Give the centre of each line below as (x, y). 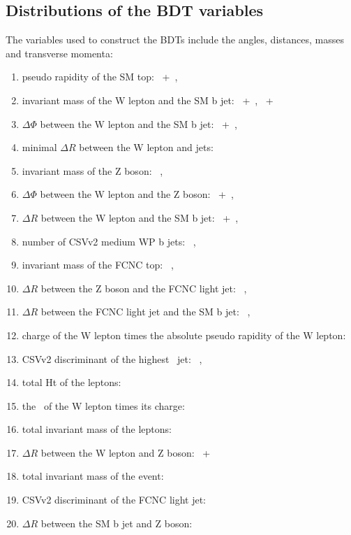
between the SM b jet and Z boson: (117, 523)
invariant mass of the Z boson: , (92, 170)
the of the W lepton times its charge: (103, 405)
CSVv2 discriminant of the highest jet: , (112, 358)
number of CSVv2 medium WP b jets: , (109, 241)
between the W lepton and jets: (146, 147)
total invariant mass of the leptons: (97, 429)
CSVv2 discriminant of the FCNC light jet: (114, 500)
